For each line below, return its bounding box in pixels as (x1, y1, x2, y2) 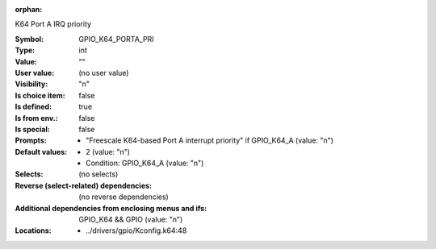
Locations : (15, 226, 52, 235)
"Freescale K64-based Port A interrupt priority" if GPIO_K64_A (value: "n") (86, 135, 334, 145)
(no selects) (78, 169, 119, 179)
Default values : (15, 147, 68, 156)
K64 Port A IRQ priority (15, 19, 92, 29)
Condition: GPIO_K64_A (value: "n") (86, 158, 204, 168)
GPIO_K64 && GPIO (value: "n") (78, 214, 183, 225)
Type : (15, 45, 36, 56)
